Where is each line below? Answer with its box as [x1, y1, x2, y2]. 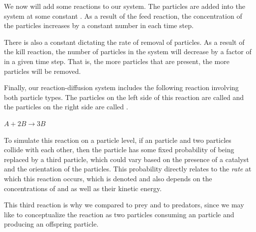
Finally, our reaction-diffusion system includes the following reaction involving [4, 82, 239, 93]
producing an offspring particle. [4, 219, 99, 229]
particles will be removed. [4, 66, 81, 76]
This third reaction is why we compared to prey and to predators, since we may [4, 199, 244, 210]
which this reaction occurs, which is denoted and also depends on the [4, 173, 212, 183]
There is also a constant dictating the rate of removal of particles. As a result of [4, 36, 245, 47]
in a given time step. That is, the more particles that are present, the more [4, 56, 229, 66]
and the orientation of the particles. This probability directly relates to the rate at [4, 164, 252, 174]
